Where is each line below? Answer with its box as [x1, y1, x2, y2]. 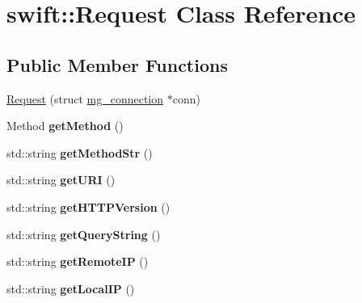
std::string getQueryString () [6, 225, 161, 242]
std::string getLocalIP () [6, 280, 135, 297]
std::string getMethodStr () [6, 144, 153, 161]
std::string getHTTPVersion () [6, 198, 170, 215]
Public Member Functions [6, 52, 228, 77]
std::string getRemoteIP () [6, 253, 149, 270]
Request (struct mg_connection [6, 90, 164, 107]
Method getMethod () [6, 117, 124, 134]
